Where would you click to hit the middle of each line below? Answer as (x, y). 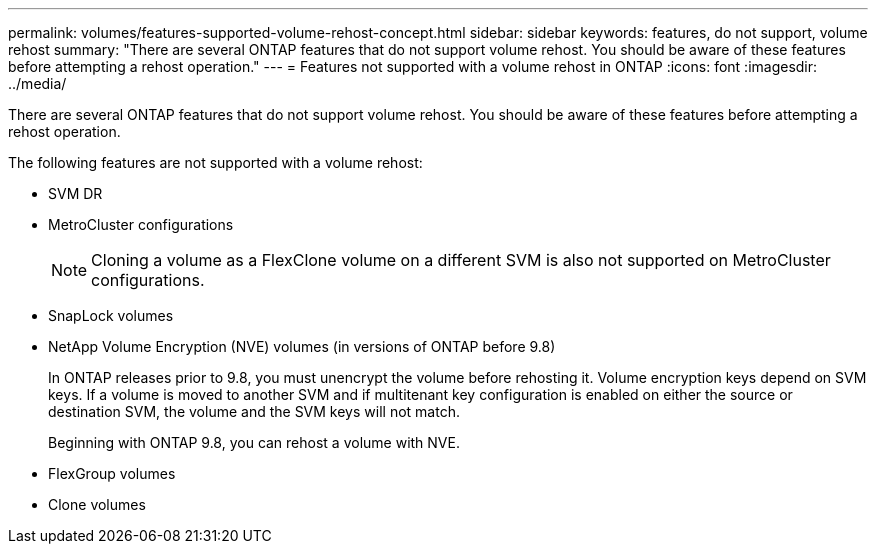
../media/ (37, 83)
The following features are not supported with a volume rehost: (215, 162)
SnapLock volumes (111, 315)
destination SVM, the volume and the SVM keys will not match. (254, 411)
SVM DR (75, 193)
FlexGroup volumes (112, 473)
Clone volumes (97, 504)
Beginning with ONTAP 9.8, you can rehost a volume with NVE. (254, 442)
